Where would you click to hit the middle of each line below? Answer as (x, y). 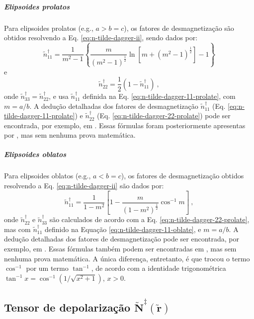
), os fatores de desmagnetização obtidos (182, 176)
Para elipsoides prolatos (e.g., (49, 28)
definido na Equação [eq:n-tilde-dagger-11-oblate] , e (123, 229)
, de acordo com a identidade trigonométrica (159, 268)
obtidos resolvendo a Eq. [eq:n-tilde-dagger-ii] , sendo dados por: (101, 38)
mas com (17, 229)
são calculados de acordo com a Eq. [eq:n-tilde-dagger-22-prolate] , (149, 219)
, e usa (59, 96)
